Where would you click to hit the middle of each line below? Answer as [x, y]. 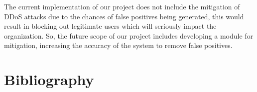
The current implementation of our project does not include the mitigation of [122, 6]
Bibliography [49, 79]
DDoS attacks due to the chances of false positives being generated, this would [124, 16]
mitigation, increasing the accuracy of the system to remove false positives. [118, 45]
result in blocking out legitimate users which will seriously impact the [110, 26]
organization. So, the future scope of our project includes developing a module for [129, 35]
